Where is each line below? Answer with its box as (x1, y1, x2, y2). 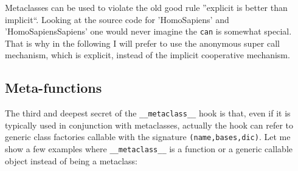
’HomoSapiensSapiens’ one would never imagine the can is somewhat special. (5, 25, 292, 38)
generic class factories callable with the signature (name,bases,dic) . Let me (5, 130, 291, 143)
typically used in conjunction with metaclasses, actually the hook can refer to (5, 118, 294, 131)
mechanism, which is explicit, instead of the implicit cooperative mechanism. (5, 49, 290, 61)
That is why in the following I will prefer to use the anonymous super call (5, 36, 280, 49)
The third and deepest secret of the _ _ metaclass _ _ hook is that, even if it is (5, 107, 291, 119)
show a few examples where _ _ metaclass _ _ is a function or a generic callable (5, 142, 293, 155)
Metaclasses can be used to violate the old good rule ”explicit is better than (5, 1, 288, 13)
